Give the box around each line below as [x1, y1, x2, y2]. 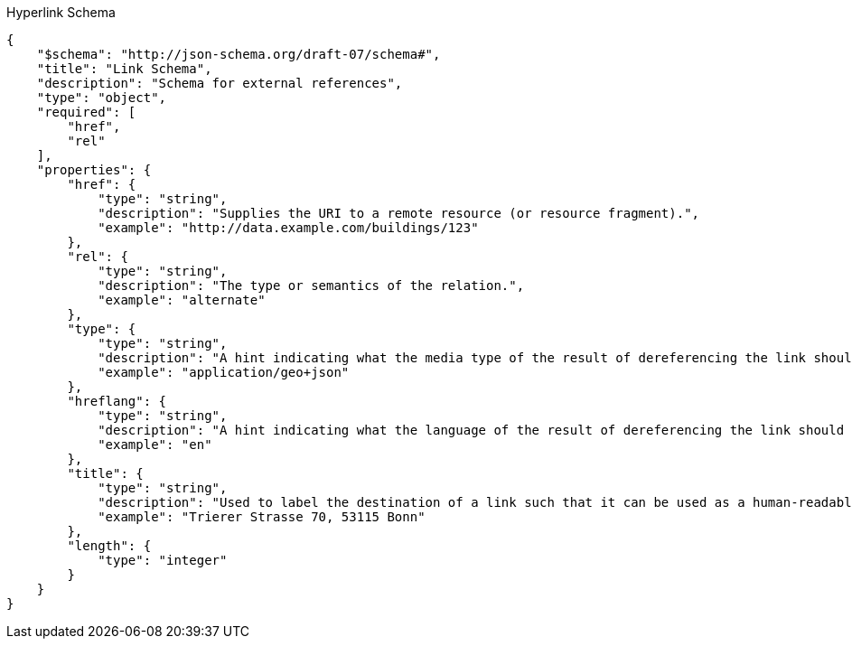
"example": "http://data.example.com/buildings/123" [98, 220, 479, 235]
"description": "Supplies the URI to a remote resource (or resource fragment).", [98, 206, 700, 220]
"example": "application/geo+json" [98, 365, 350, 379]
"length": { [67, 538, 152, 553]
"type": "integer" [98, 553, 228, 567]
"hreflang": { [67, 394, 167, 408]
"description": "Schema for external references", [36, 76, 403, 90]
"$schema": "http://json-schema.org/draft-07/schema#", [36, 47, 441, 61]
